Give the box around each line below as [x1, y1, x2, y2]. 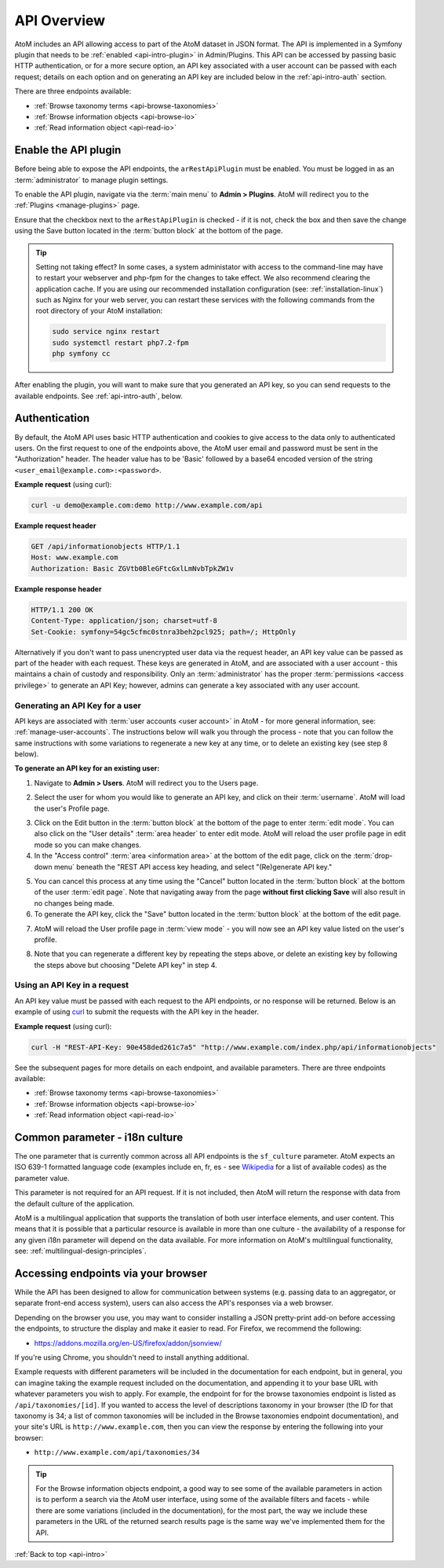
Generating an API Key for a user [14, 700, 141, 711]
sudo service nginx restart [52, 327, 160, 336]
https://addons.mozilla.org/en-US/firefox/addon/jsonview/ [34, 1338, 223, 1347]
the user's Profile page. [34, 804, 110, 813]
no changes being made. [34, 898, 115, 907]
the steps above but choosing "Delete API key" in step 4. [34, 960, 217, 969]
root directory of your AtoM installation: [35, 306, 163, 316]
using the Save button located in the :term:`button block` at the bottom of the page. [14, 226, 283, 236]
